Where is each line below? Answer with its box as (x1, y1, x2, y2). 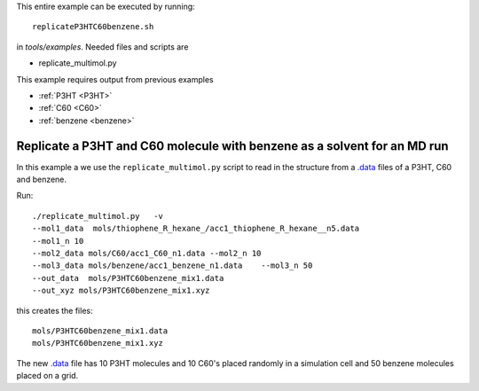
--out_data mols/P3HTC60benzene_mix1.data (32, 273, 224, 283)
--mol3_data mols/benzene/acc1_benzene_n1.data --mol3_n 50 (32, 261, 313, 270)
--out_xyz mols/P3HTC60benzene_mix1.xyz (32, 285, 210, 296)
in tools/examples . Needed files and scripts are (16, 41, 189, 52)
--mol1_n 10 (32, 236, 84, 246)
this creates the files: (16, 305, 93, 316)
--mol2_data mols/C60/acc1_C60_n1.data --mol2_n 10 (32, 248, 262, 258)
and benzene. (16, 174, 67, 185)
